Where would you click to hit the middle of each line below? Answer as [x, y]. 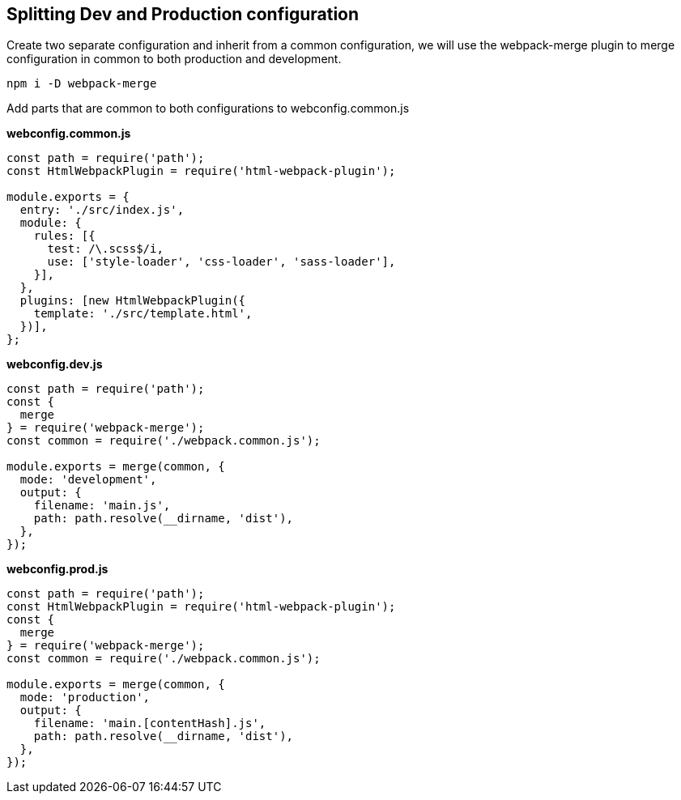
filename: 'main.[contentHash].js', [150, 723]
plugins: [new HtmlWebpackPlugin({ [133, 301]
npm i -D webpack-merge [82, 84]
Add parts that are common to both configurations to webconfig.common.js [208, 109]
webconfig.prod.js [57, 569]
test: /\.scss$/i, [105, 249]
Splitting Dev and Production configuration [183, 14]
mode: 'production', [85, 698]
